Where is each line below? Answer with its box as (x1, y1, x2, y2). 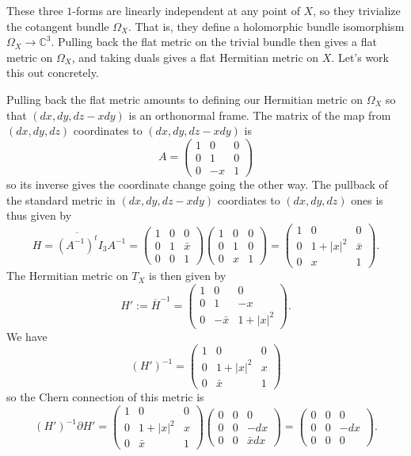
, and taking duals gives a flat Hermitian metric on (71, 48, 319, 65)
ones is (351, 191, 383, 208)
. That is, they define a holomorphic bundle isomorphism (127, 17, 405, 34)
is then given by (149, 267, 226, 284)
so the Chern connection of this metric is (6, 388, 204, 404)
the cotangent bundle (6, 17, 109, 34)
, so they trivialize (313, 2, 401, 18)
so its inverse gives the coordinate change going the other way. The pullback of (6, 175, 388, 192)
